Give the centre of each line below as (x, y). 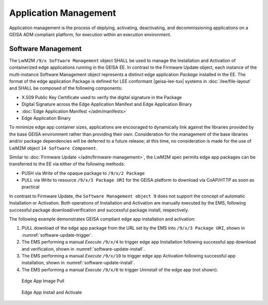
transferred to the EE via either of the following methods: (67, 164)
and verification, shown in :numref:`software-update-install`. (83, 249)
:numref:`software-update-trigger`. (57, 235)
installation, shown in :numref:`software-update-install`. (78, 263)
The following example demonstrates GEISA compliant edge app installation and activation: (102, 219)
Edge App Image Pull (43, 281)
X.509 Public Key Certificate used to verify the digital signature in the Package (102, 97)
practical (31, 187)
